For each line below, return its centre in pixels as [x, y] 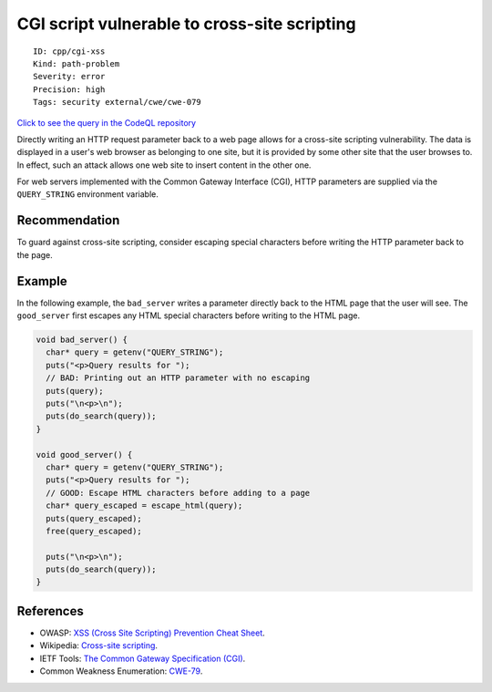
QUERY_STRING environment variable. [87, 194]
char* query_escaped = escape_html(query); [144, 506]
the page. [35, 254]
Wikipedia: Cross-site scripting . [99, 646]
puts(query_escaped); [94, 518]
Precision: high [69, 89]
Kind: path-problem [77, 63]
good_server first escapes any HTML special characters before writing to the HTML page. [188, 315]
